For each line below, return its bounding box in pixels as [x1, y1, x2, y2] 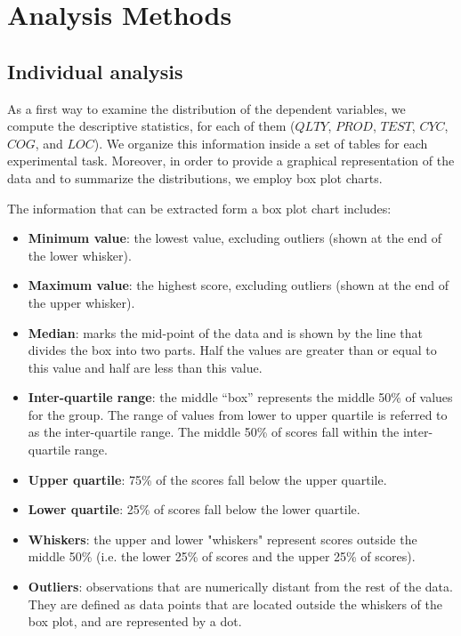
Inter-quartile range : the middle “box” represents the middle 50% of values [28, 388, 453, 407]
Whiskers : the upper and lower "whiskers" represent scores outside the [28, 529, 417, 548]
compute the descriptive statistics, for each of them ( [7, 117, 295, 135]
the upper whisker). [28, 293, 135, 311]
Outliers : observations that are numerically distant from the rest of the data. [28, 577, 453, 596]
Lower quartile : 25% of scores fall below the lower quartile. [28, 500, 360, 519]
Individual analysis [7, 57, 183, 85]
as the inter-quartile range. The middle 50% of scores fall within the [28, 423, 400, 441]
